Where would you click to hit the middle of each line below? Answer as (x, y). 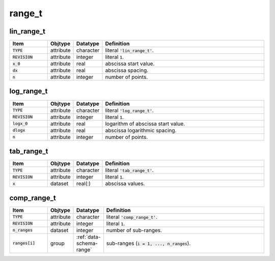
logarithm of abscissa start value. (145, 124)
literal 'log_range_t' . (129, 110)
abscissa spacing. (127, 70)
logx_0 (20, 124)
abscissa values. (125, 184)
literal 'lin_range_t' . (129, 50)
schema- (87, 243)
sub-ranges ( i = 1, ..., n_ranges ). (148, 243)
